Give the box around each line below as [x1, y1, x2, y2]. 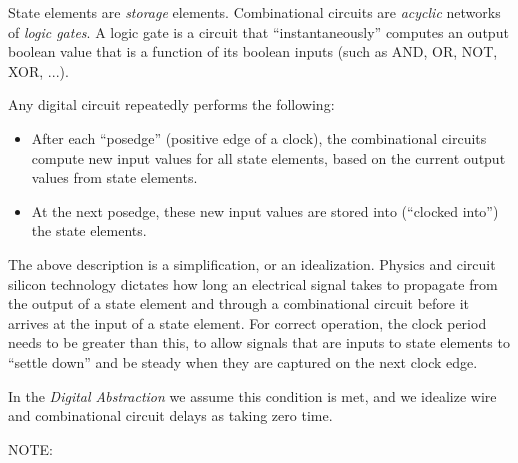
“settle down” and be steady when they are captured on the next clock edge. [8, 351, 478, 372]
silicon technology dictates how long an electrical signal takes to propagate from [8, 273, 498, 294]
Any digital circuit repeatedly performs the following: [8, 94, 335, 115]
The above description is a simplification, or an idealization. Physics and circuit [8, 253, 496, 274]
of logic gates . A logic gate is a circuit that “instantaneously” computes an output [8, 21, 509, 42]
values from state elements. [31, 167, 198, 188]
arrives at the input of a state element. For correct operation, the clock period [8, 312, 487, 333]
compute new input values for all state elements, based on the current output [31, 147, 506, 168]
